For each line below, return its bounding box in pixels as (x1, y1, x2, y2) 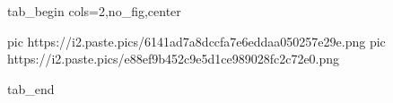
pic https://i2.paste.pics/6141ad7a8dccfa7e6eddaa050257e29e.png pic (7, 31, 386, 50)
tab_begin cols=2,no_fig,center (7, 2, 181, 20)
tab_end (7, 79, 55, 98)
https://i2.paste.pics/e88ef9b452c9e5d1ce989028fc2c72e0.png (7, 49, 340, 68)
